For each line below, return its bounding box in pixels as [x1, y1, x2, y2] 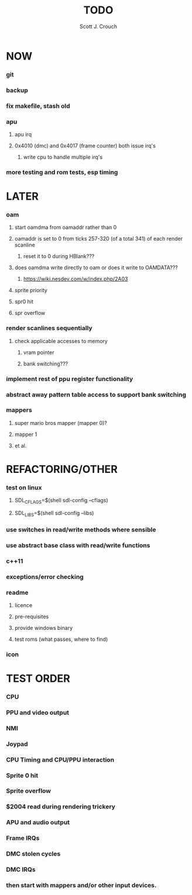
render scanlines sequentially [6, 324, 92, 332]
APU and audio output [6, 818, 70, 827]
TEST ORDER [6, 672, 70, 685]
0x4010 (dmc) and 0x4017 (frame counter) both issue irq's [14, 142, 156, 149]
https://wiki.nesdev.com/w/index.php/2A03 [23, 276, 128, 283]
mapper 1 [14, 431, 37, 438]
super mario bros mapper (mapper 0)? [14, 419, 107, 426]
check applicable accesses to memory [14, 337, 108, 344]
